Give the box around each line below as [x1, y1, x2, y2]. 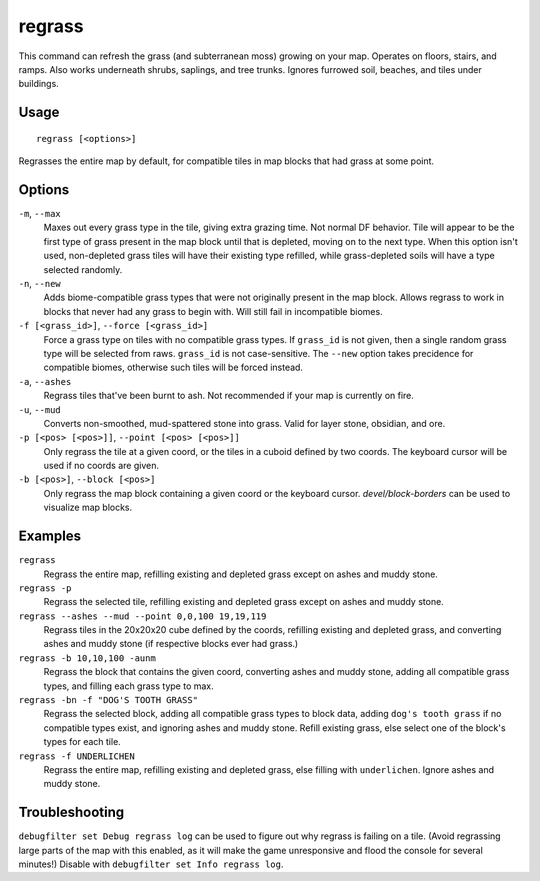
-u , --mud [18, 403, 61, 415]
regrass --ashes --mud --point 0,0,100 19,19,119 [18, 610, 267, 622]
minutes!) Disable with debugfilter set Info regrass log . [18, 858, 284, 870]
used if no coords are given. [43, 460, 160, 472]
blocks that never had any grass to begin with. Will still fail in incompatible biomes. [43, 305, 384, 317]
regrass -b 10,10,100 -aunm [18, 652, 157, 664]
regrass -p [18, 582, 72, 594]
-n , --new [18, 277, 61, 289]
